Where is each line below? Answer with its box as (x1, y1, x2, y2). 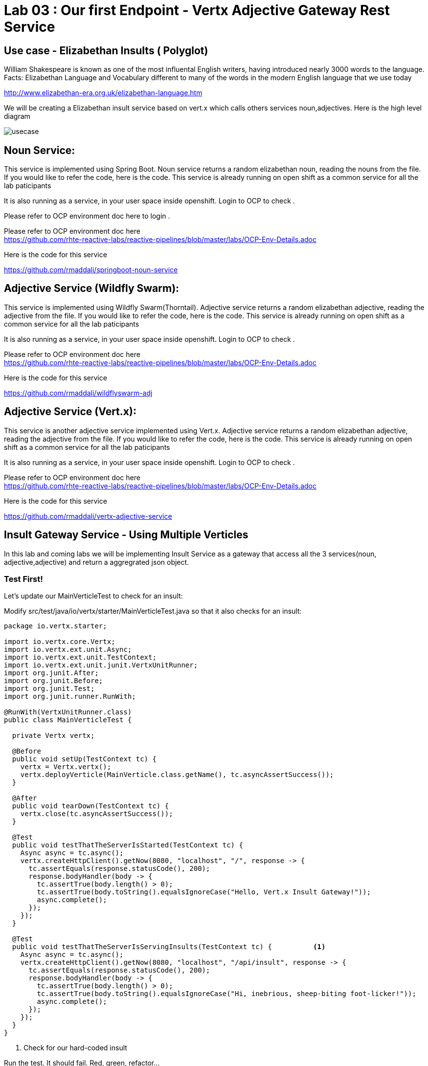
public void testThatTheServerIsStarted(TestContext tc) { (12, 841, 243, 849)
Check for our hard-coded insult (23, 1044, 127, 1052)
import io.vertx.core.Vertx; (4, 638, 115, 646)
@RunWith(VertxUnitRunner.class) (4, 708, 132, 716)
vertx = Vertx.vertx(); (20, 763, 112, 771)
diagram (4, 112, 30, 121)
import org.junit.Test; (4, 685, 95, 693)
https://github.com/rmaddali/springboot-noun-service (4, 266, 178, 274)
